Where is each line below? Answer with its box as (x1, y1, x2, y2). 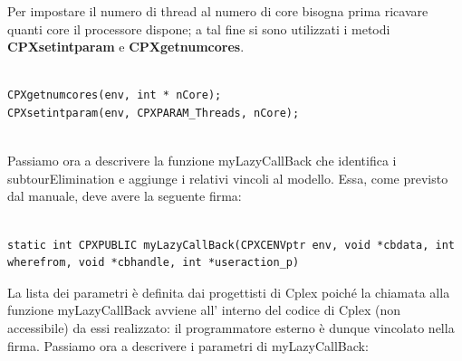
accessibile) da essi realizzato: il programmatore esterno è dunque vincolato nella (7, 318, 455, 337)
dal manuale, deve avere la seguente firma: (7, 186, 242, 205)
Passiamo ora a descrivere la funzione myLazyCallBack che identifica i (7, 151, 397, 170)
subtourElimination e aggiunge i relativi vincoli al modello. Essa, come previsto (7, 168, 448, 187)
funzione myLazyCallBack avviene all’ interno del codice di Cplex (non (7, 300, 401, 319)
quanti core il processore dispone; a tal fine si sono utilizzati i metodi (7, 19, 390, 38)
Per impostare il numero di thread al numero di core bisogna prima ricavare (7, 2, 428, 20)
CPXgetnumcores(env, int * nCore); (7, 89, 222, 102)
